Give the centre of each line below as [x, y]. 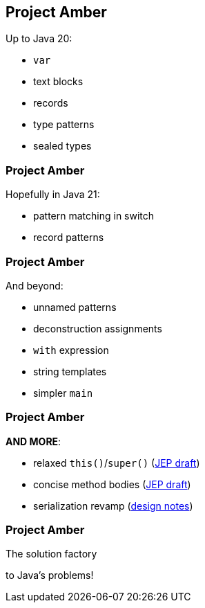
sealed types [62, 146]
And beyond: [35, 285]
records [51, 103]
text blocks [58, 82]
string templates [70, 371]
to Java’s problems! [50, 575]
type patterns [64, 125]
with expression [71, 350]
